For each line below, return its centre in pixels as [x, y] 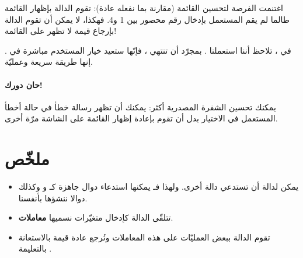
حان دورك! [24, 84]
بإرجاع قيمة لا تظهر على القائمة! [61, 31]
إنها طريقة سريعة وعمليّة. [49, 62]
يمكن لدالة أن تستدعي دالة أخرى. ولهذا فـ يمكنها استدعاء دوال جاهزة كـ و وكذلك [159, 186]
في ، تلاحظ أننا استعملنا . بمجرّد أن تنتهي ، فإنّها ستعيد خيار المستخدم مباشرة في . [148, 50]
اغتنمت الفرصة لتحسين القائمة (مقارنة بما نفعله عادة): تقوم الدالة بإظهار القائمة [144, 8]
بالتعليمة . [35, 248]
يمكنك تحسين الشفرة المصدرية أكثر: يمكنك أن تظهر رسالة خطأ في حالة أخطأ [140, 107]
